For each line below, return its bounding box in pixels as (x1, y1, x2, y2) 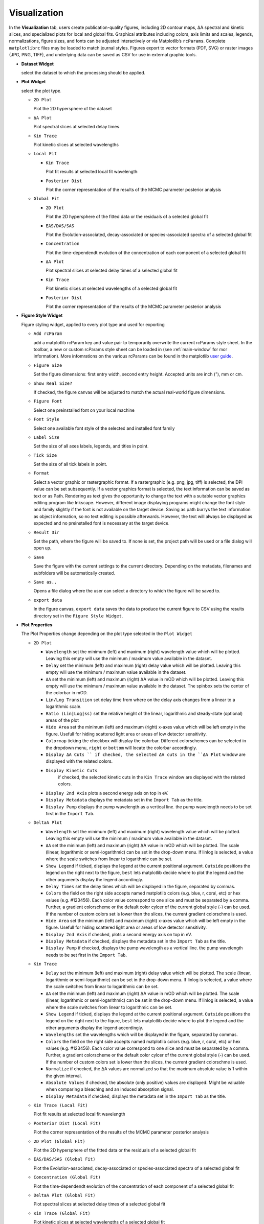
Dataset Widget (21, 61, 54, 67)
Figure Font (33, 399, 62, 404)
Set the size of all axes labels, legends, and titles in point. (33, 443, 149, 449)
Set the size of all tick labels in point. (33, 461, 108, 467)
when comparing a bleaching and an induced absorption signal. (45, 1086, 174, 1092)
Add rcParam (33, 331, 62, 336)
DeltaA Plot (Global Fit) (33, 1192, 96, 1198)
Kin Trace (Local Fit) (33, 1103, 88, 1108)
